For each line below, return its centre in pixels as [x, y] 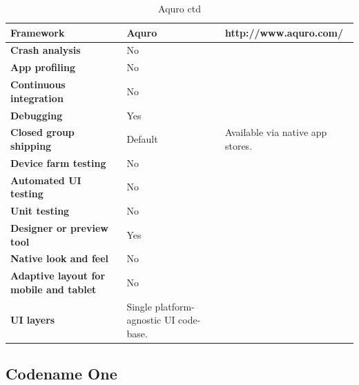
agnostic [144, 320]
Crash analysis [46, 50]
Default [142, 139]
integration [37, 98]
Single [139, 306]
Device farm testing [58, 162]
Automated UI [46, 180]
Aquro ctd [179, 8]
